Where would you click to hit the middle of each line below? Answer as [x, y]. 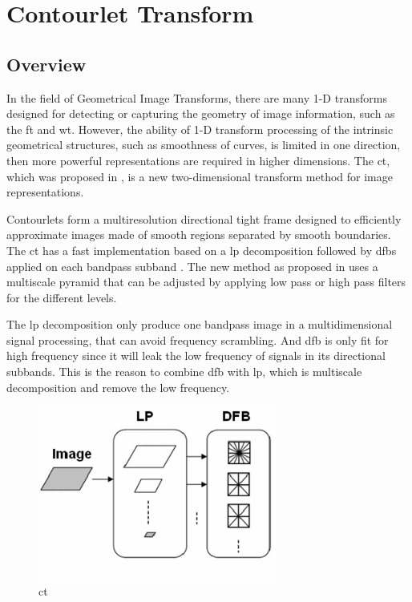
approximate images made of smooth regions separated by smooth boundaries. [199, 234]
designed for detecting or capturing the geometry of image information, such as [201, 113]
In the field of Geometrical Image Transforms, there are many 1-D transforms [197, 97]
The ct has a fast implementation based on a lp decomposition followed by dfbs [202, 250]
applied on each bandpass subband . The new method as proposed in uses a [192, 266]
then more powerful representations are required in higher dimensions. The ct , [198, 160]
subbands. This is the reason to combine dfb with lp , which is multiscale [184, 372]
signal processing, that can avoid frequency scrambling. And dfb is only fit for [198, 339]
